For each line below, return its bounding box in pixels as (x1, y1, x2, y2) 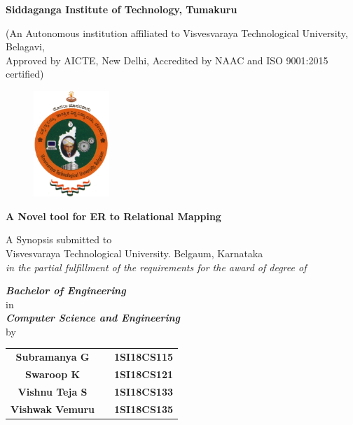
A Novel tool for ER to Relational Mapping (6, 208, 221, 223)
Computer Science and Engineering (6, 310, 180, 325)
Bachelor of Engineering (6, 283, 126, 298)
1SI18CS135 (114, 401, 173, 416)
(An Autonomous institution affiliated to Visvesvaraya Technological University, (6, 25, 348, 40)
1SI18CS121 (114, 367, 173, 382)
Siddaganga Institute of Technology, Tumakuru (6, 2, 237, 16)
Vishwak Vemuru (11, 401, 95, 416)
